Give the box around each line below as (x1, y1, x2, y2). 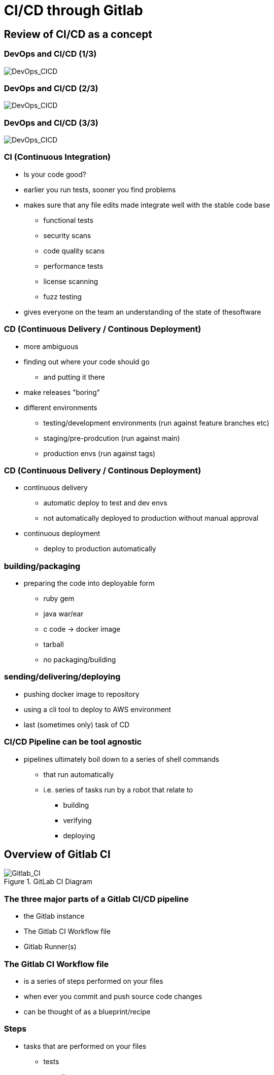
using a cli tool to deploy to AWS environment (24, 705, 171, 714)
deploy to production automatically (43, 544, 156, 553)
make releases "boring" (24, 388, 100, 396)
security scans (43, 231, 91, 240)
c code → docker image (43, 625, 121, 634)
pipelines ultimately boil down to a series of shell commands (24, 754, 219, 763)
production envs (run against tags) (43, 449, 156, 458)
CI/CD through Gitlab (4, 2, 143, 19)
